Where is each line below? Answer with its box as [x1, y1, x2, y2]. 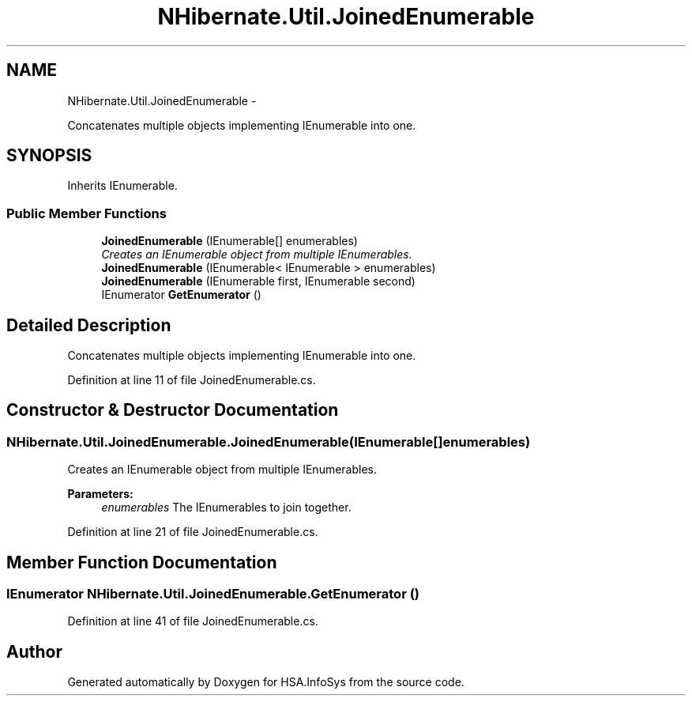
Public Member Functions [6, 205, 167, 221]
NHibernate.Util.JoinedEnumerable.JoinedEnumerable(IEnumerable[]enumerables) [6, 433, 531, 450]
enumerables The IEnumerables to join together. [101, 500, 352, 515]
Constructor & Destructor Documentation [6, 400, 339, 421]
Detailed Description [6, 315, 171, 335]
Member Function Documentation [6, 552, 277, 572]
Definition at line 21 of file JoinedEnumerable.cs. [67, 525, 318, 539]
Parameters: [67, 487, 134, 501]
